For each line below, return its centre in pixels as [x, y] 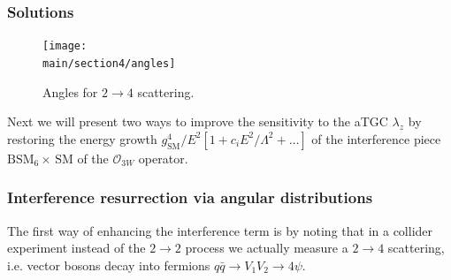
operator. [163, 158]
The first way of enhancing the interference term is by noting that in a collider [220, 230]
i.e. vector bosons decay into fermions [109, 265]
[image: [65, 46]
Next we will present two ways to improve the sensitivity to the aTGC [198, 121]
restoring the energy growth [82, 138]
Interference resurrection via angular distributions [190, 197]
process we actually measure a [267, 248]
